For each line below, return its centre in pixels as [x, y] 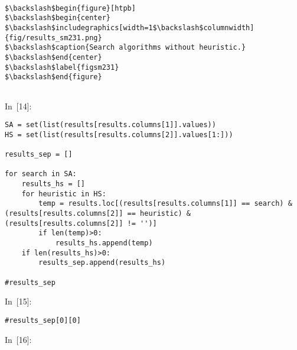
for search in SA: [41, 174]
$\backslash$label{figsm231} [62, 67]
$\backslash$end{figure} [53, 77]
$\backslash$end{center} [53, 57]
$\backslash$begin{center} [58, 18]
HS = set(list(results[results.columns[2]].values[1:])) [119, 135]
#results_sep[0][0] [43, 320]
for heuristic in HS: [64, 194]
